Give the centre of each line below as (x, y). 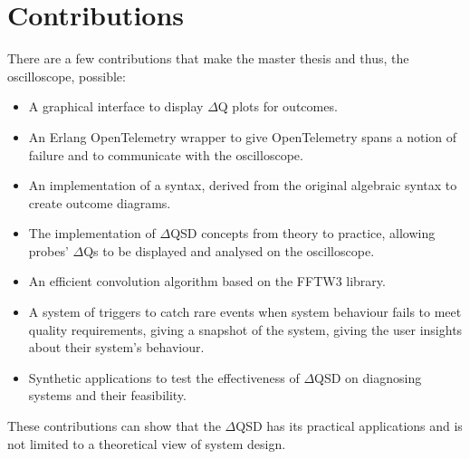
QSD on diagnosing (368, 377)
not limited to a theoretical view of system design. (147, 443)
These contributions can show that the (114, 426)
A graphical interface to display (116, 106)
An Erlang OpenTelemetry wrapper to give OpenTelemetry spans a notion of (243, 136)
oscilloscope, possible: (67, 76)
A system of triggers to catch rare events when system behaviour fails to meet (245, 312)
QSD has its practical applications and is (349, 426)
